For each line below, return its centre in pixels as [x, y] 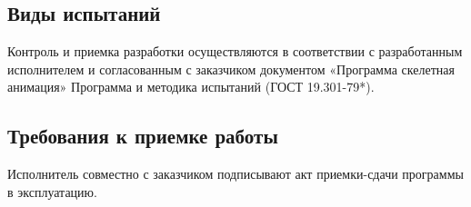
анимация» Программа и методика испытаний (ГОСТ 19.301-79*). [191, 87]
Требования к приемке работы [143, 136]
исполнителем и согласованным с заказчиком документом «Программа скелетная [231, 69]
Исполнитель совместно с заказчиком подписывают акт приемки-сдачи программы [235, 174]
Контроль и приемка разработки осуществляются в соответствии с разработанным [235, 51]
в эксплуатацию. [52, 191]
